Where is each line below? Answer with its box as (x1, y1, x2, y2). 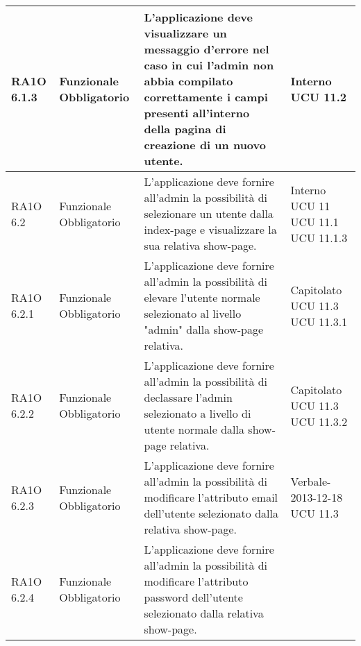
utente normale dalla (144, 421, 244, 437)
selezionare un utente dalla (144, 205, 274, 221)
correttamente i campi (144, 89, 268, 105)
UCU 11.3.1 (290, 313, 348, 330)
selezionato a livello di (144, 405, 251, 421)
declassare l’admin (144, 389, 233, 405)
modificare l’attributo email (144, 489, 278, 505)
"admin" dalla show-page (144, 321, 264, 337)
